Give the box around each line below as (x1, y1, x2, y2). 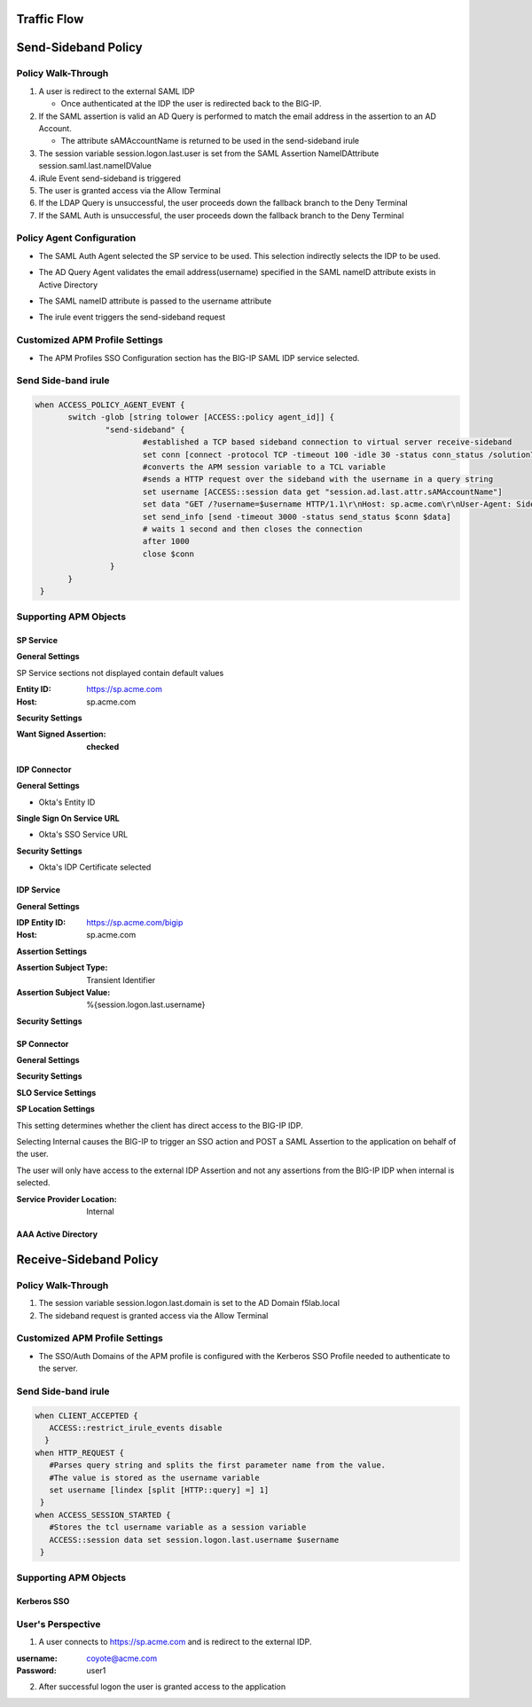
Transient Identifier (86, 974, 156, 985)
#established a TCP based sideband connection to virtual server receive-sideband (142, 437, 512, 447)
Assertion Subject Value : (16, 987, 111, 997)
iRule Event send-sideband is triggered (38, 173, 182, 184)
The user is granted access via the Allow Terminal (38, 185, 221, 195)
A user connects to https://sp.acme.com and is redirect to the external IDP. (38, 1637, 312, 1648)
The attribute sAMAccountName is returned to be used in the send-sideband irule (60, 136, 360, 146)
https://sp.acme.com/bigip (86, 916, 184, 927)
